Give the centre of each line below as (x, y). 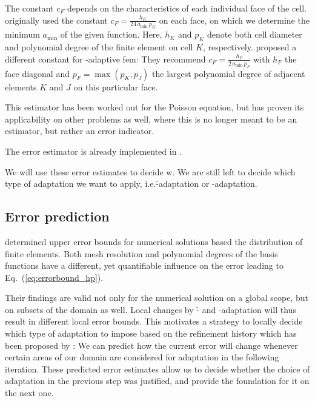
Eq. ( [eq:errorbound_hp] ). (54, 277)
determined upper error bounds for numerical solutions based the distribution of (154, 241)
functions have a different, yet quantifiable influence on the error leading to (144, 265)
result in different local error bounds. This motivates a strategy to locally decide (154, 321)
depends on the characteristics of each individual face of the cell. (187, 8)
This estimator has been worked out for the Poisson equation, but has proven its (154, 107)
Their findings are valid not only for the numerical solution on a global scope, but (157, 298)
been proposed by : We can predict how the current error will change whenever (151, 345)
